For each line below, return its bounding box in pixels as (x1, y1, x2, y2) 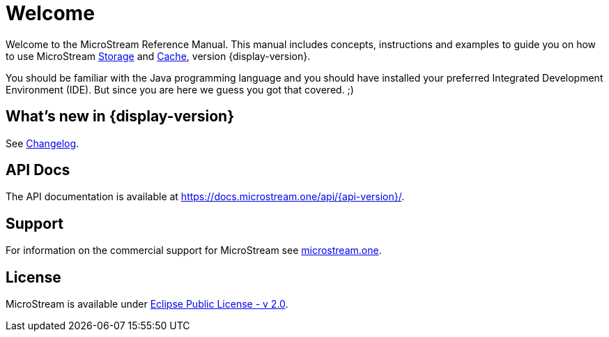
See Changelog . (6, 137, 79, 149)
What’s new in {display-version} (6, 107, 234, 126)
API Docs (6, 161, 70, 179)
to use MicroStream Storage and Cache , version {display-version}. (6, 50, 311, 62)
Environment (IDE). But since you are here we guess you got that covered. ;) (6, 83, 354, 96)
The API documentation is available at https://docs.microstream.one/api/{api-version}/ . (6, 190, 405, 203)
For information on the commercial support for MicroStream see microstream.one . (6, 244, 382, 257)
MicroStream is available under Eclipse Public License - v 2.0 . (6, 298, 288, 310)
